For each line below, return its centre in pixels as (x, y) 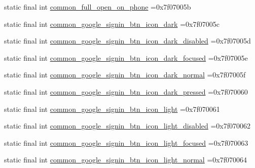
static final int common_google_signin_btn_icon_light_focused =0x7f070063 (126, 142)
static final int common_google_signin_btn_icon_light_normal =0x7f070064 (125, 160)
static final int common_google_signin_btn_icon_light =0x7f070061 (112, 109)
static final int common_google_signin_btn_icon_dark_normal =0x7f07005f (125, 75)
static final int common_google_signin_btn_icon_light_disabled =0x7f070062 (128, 126)
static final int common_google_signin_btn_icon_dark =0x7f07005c (112, 24)
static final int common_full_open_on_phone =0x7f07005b (98, 7)
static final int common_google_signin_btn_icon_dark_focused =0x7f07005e (126, 57)
